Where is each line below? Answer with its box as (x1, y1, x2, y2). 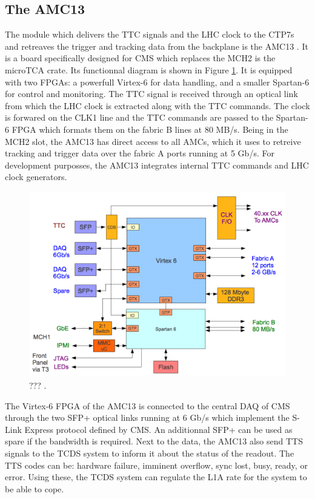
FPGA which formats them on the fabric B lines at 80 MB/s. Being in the (12, 122, 288, 135)
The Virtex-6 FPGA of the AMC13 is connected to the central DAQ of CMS (5, 399, 290, 412)
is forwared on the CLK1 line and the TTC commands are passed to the (5, 111, 274, 124)
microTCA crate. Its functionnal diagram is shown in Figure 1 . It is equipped (5, 63, 293, 76)
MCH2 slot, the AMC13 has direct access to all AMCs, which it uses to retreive (5, 135, 301, 147)
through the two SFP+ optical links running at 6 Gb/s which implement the (5, 411, 290, 424)
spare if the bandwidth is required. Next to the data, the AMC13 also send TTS (5, 435, 303, 447)
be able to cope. (5, 482, 64, 495)
